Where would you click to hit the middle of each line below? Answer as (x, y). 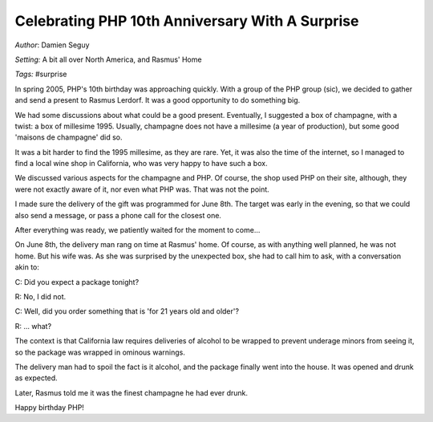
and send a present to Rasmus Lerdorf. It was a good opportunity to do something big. (158, 100)
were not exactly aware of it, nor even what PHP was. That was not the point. (142, 189)
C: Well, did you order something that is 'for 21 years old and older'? (127, 311)
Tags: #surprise (41, 74)
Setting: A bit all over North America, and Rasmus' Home (108, 59)
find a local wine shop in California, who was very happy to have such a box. (141, 164)
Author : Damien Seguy (52, 45)
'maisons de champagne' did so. (69, 137)
